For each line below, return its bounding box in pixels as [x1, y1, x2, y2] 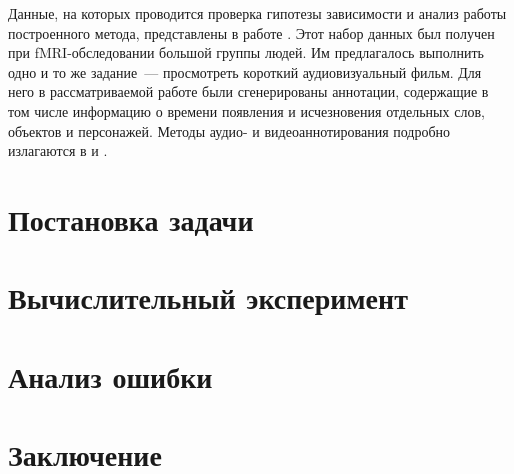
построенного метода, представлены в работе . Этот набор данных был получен [8, 22, 495, 43]
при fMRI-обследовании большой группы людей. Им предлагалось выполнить [8, 42, 484, 63]
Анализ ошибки [8, 355, 213, 396]
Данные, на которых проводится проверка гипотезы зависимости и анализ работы [8, 3, 507, 23]
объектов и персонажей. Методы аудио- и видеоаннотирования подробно [8, 120, 451, 141]
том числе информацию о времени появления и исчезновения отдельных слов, [8, 100, 485, 121]
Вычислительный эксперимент [8, 277, 408, 318]
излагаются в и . [8, 140, 108, 161]
